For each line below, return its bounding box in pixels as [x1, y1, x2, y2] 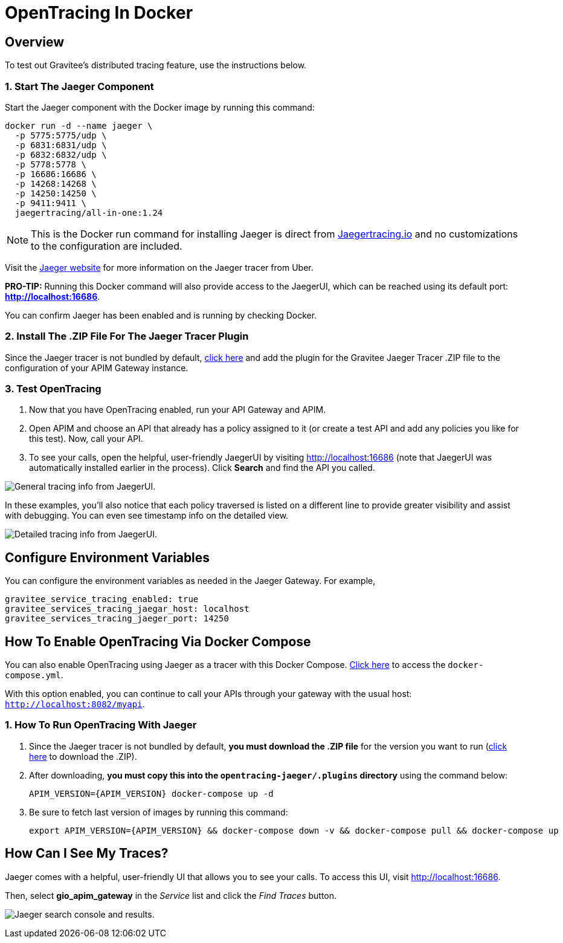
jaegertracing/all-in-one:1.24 [14, 207, 163, 218]
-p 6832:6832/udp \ [14, 149, 107, 160]
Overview [5, 34, 65, 50]
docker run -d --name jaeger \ [5, 120, 153, 131]
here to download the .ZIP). [29, 751, 137, 762]
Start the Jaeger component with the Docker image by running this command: [5, 102, 315, 112]
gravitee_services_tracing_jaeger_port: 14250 [5, 614, 229, 624]
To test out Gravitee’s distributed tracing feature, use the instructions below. [5, 60, 307, 71]
